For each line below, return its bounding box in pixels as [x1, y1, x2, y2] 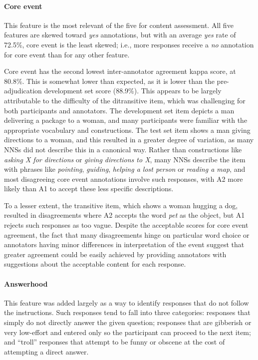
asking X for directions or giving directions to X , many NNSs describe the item [4, 154, 246, 164]
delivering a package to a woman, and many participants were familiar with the [4, 115, 248, 125]
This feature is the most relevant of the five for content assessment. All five [4, 19, 234, 30]
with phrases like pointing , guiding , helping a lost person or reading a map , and [4, 164, 246, 174]
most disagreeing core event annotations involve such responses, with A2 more [4, 173, 243, 184]
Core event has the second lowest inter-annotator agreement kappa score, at [4, 66, 236, 76]
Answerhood [4, 278, 48, 289]
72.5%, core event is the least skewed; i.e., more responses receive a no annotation [4, 39, 254, 49]
